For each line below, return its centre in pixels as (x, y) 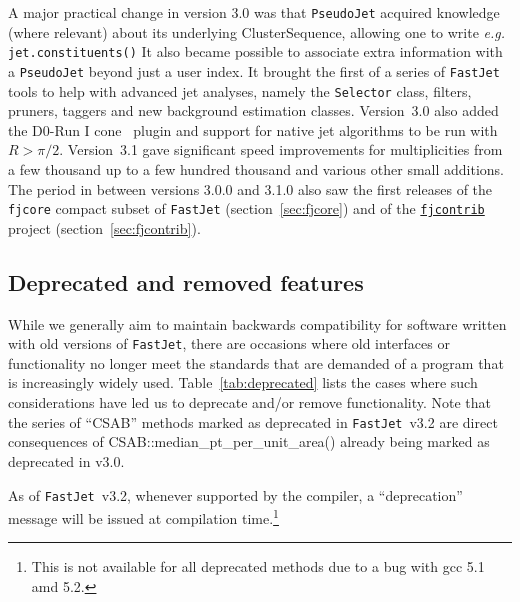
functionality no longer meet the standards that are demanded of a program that (256, 362)
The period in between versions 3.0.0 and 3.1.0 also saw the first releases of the (250, 188)
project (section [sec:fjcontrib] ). (104, 227)
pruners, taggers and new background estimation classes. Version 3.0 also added (253, 110)
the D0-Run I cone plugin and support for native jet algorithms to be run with (253, 129)
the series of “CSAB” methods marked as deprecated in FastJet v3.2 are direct (253, 421)
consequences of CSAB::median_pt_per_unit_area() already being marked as (249, 441)
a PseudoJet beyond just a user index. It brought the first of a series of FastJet (254, 70)
